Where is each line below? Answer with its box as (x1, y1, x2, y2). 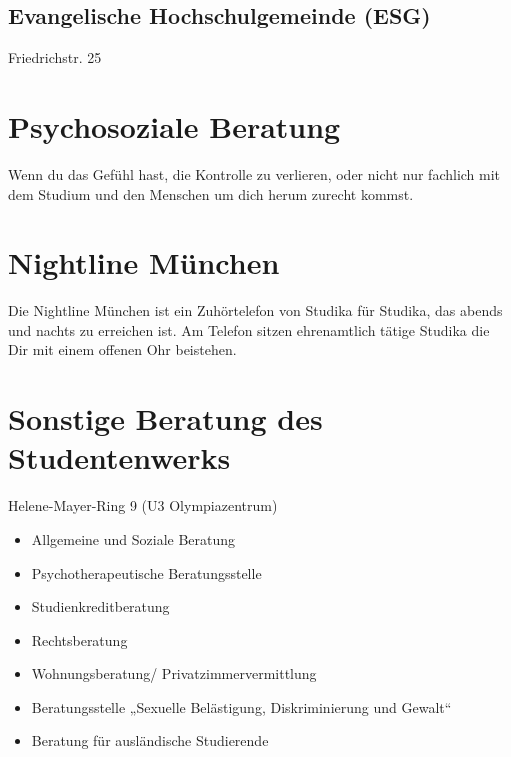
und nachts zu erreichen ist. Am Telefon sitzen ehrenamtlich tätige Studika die (8, 319, 490, 340)
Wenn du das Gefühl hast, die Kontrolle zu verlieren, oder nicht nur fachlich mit (8, 163, 501, 184)
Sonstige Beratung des (8, 398, 323, 439)
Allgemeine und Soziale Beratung (31, 528, 236, 549)
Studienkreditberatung (31, 596, 170, 617)
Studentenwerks (8, 437, 231, 478)
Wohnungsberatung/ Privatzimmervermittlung (31, 663, 317, 684)
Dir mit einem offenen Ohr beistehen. (8, 339, 237, 360)
